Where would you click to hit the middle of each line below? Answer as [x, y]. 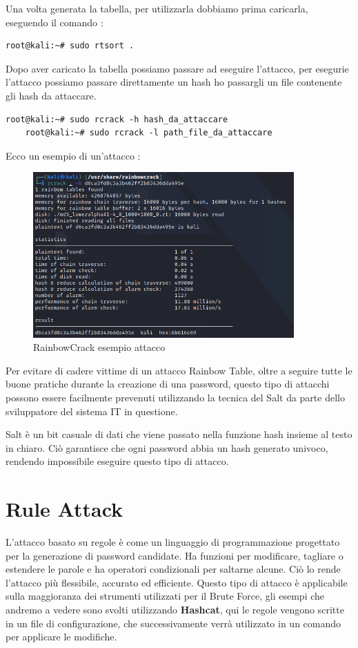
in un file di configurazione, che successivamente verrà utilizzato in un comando [173, 623]
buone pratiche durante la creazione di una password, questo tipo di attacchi [168, 384]
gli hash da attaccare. [51, 95]
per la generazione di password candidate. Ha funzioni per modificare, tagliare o [175, 555]
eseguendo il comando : [54, 22]
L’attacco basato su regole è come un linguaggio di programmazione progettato [173, 542]
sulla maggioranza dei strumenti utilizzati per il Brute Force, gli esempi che [165, 596]
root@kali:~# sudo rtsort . [70, 46]
